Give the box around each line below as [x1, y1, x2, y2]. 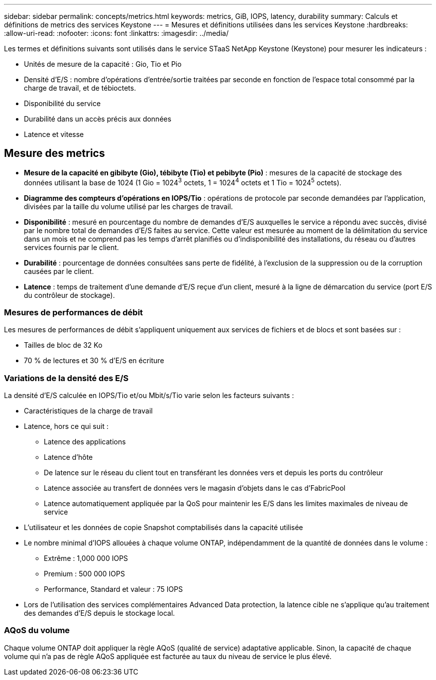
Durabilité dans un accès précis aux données [24, 115, 172, 123]
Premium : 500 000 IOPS [44, 569, 125, 578]
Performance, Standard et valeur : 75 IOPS [44, 585, 183, 593]
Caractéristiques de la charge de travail [24, 407, 153, 415]
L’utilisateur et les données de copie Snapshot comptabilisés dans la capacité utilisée [24, 523, 303, 532]
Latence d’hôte [44, 453, 93, 461]
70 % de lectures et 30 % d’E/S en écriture [24, 356, 164, 365]
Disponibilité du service [24, 99, 101, 108]
